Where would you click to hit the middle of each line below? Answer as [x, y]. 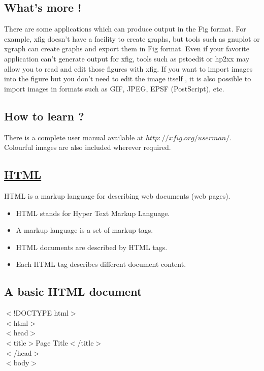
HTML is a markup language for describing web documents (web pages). [117, 195]
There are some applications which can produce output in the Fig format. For [125, 29]
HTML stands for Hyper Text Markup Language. [93, 213]
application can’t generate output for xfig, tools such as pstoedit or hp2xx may [127, 58]
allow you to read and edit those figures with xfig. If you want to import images [128, 68]
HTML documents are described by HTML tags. [92, 247]
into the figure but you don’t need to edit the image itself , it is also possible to [128, 79]
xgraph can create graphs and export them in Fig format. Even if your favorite [127, 49]
